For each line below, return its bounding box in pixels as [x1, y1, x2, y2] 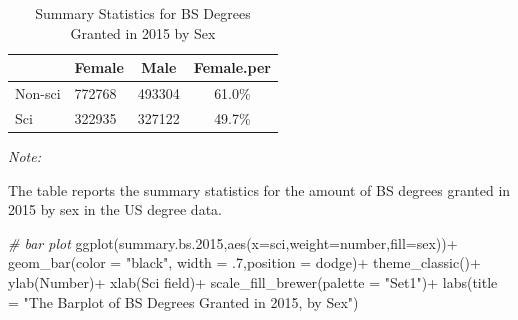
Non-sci [15, 83, 61, 104]
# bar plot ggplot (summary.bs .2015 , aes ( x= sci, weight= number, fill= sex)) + [8, 232, 458, 253]
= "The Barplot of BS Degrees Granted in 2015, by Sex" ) [8, 291, 359, 312]
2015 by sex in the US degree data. [8, 199, 222, 220]
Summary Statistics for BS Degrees [35, 3, 251, 23]
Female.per [193, 57, 271, 78]
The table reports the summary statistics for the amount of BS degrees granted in [8, 179, 511, 200]
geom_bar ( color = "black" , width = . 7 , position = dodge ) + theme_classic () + [8, 252, 481, 273]
